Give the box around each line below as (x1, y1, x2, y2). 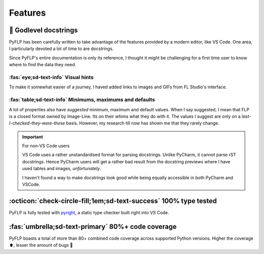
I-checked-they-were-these (9, 120, 66, 126)
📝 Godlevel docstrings (9, 26, 78, 34)
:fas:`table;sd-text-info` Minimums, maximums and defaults (9, 96, 155, 103)
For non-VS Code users (22, 143, 70, 149)
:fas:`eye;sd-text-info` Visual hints (9, 74, 94, 80)
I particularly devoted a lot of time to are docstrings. (9, 46, 114, 51)
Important (22, 134, 44, 140)
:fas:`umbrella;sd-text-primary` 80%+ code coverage (9, 222, 177, 230)
